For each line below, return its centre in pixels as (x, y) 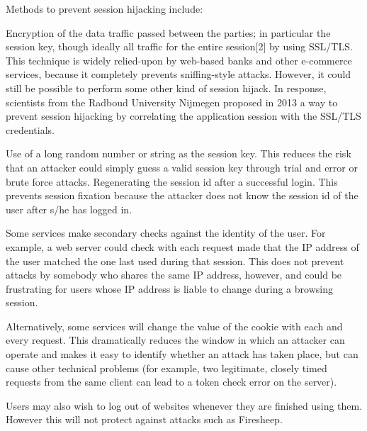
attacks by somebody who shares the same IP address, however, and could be (174, 275)
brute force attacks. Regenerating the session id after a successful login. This (172, 181)
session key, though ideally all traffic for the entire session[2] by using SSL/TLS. (179, 46)
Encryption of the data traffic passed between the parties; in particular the (168, 32)
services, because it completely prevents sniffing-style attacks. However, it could (179, 74)
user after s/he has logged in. (69, 209)
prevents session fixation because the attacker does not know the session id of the (182, 195)
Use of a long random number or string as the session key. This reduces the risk (179, 153)
